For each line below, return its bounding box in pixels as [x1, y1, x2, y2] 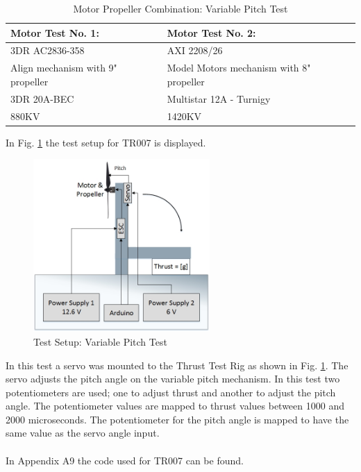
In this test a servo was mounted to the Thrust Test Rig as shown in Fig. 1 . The [6, 357, 349, 372]
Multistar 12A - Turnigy [167, 91, 271, 106]
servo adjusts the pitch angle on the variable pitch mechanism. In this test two [6, 371, 340, 386]
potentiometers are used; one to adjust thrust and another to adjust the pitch [6, 385, 336, 399]
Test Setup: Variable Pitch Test [33, 334, 167, 348]
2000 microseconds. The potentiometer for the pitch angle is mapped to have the [6, 412, 349, 426]
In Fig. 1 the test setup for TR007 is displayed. [6, 135, 206, 149]
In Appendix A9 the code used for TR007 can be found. [6, 453, 244, 467]
